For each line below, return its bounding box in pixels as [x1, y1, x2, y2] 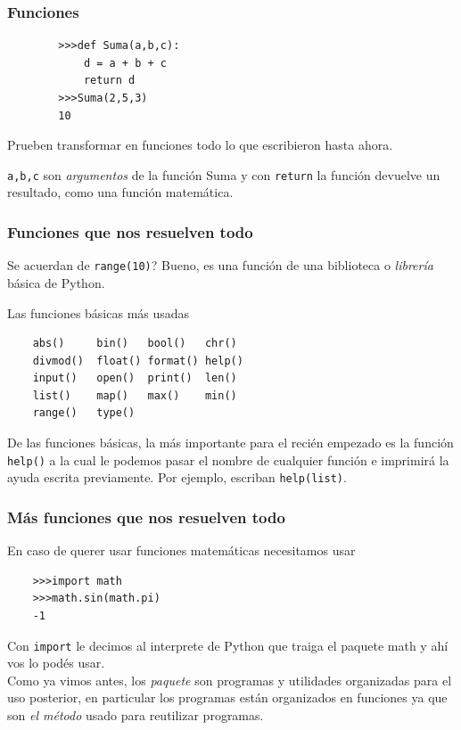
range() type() [32, 406, 136, 420]
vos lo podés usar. [7, 653, 105, 672]
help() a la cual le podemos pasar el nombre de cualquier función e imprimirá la [7, 450, 449, 469]
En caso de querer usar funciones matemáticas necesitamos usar [7, 541, 356, 560]
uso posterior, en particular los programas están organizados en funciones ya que [7, 688, 448, 707]
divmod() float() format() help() [32, 354, 243, 367]
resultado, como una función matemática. [7, 183, 234, 201]
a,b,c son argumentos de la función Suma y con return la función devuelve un [7, 165, 440, 184]
